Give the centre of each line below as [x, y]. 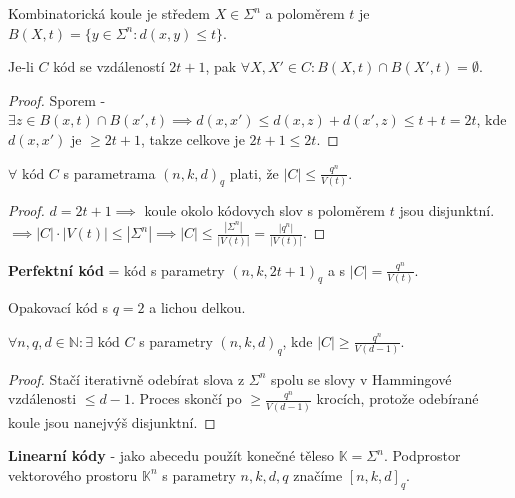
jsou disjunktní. [447, 210]
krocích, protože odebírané [397, 398]
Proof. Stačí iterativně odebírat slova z [126, 378]
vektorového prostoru [73, 474]
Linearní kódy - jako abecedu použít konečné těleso [171, 455]
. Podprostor [422, 455]
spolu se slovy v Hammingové [361, 378]
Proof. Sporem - [57, 99]
